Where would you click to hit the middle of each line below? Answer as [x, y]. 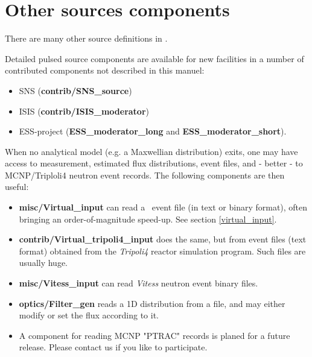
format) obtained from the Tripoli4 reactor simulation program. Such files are [162, 251]
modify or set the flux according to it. [89, 315]
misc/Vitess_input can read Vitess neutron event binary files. [138, 283]
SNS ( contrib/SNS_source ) [75, 90]
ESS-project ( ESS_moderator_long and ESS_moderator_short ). [153, 131]
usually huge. [43, 263]
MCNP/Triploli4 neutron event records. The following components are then [145, 175]
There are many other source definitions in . [86, 38]
